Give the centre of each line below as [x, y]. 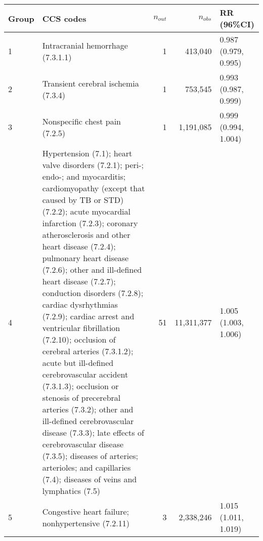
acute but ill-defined [78, 363]
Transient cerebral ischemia [91, 83]
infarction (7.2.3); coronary [90, 223]
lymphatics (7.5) [71, 491]
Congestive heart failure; [85, 511]
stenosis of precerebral [81, 398]
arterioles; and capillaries [86, 467]
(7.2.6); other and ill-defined [92, 269]
